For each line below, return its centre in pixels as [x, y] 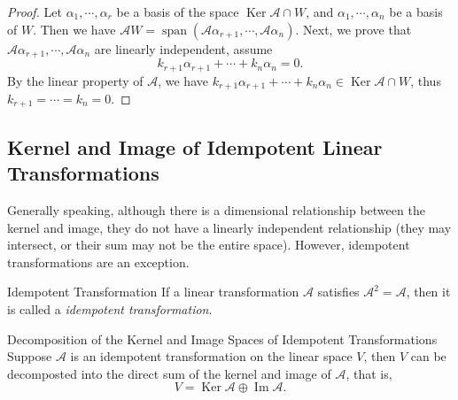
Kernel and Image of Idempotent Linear [195, 146]
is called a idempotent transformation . [110, 308]
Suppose [30, 356]
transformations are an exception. [98, 262]
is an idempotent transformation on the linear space [211, 356]
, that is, [369, 373]
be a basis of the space [178, 12]
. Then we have [74, 29]
